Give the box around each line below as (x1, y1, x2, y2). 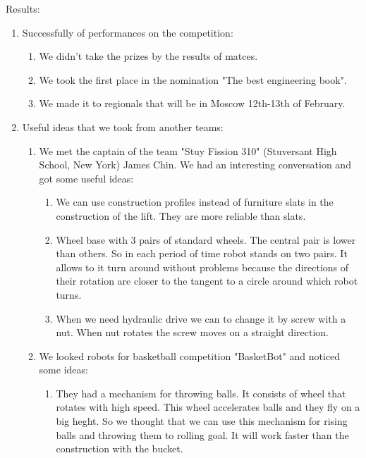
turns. (56, 287, 82, 302)
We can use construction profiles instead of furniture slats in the (56, 194, 334, 209)
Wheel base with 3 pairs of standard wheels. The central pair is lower (56, 232, 356, 247)
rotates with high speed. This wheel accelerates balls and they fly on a (56, 400, 360, 414)
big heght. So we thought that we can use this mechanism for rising (56, 414, 348, 428)
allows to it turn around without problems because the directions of (56, 259, 349, 274)
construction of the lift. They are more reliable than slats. (56, 208, 306, 223)
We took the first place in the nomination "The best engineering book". (39, 72, 347, 87)
